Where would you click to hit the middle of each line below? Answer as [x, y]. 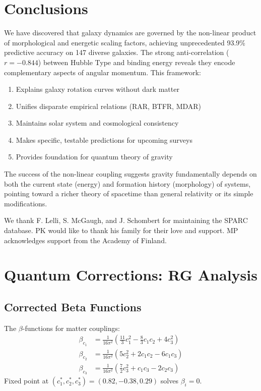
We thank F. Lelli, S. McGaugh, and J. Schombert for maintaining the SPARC [126, 220]
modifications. [26, 203]
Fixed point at [26, 381]
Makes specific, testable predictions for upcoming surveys [104, 139]
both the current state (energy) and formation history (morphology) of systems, [127, 183]
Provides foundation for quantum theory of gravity [94, 157]
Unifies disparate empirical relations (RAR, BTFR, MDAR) [109, 106]
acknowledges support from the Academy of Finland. [85, 240]
